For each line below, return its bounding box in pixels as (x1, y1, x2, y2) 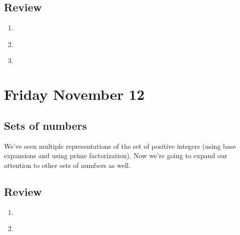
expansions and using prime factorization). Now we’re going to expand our (4, 150, 228, 161)
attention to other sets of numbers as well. (4, 160, 131, 170)
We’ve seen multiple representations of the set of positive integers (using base (4, 141, 236, 151)
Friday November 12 (4, 84, 145, 104)
